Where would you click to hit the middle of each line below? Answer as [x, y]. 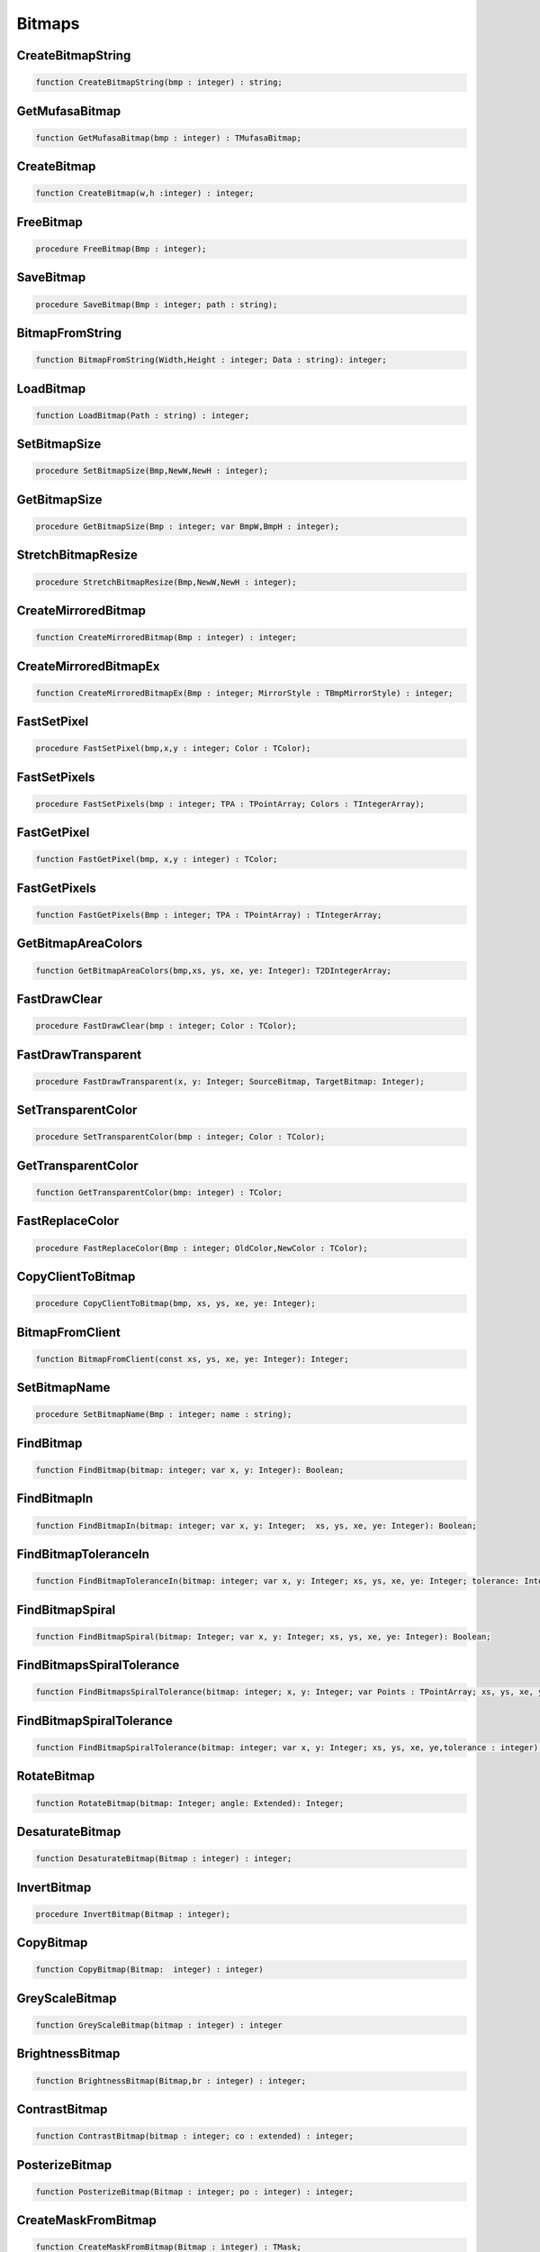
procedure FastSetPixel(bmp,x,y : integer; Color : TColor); [173, 749]
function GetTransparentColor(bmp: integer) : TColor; [159, 1193]
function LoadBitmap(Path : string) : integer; [142, 415]
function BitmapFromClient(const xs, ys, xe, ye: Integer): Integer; [192, 1359]
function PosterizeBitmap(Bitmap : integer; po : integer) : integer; [195, 2192]
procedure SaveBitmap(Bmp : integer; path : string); [157, 304]
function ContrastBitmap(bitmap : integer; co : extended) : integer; [195, 2136]
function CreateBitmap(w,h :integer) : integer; [145, 193]
